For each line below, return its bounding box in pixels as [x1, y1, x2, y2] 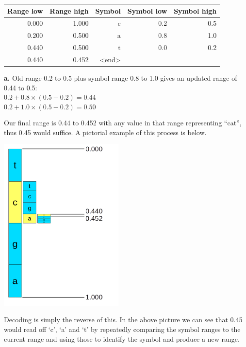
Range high [49, 5, 89, 16]
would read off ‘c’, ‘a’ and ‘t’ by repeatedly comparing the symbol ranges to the [4, 324, 241, 334]
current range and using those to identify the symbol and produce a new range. [4, 333, 240, 344]
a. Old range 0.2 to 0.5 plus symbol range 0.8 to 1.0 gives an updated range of [4, 72, 237, 83]
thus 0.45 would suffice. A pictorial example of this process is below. [4, 127, 207, 137]
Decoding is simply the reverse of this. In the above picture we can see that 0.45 [4, 314, 243, 325]
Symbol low [127, 5, 167, 16]
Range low [7, 5, 43, 16]
